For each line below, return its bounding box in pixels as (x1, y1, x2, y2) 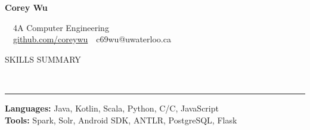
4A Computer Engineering (13, 21, 109, 33)
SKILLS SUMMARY (5, 52, 81, 65)
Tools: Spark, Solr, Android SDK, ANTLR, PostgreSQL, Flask (5, 113, 237, 126)
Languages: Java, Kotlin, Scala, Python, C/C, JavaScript (5, 101, 219, 114)
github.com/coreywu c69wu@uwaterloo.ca (13, 33, 171, 45)
